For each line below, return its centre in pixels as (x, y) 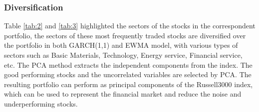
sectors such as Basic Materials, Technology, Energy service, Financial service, (123, 55)
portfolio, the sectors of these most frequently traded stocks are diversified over (125, 35)
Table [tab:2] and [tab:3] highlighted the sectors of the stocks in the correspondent (130, 26)
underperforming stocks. (41, 103)
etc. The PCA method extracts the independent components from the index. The (128, 64)
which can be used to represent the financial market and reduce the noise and (123, 94)
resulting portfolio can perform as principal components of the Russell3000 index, (129, 84)
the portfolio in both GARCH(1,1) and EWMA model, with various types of (121, 45)
